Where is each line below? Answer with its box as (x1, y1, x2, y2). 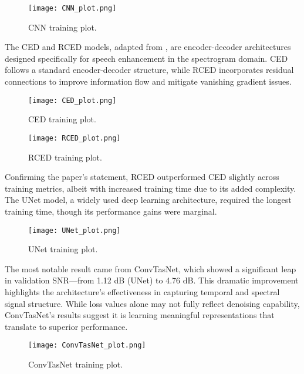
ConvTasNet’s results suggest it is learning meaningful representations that (5, 309, 275, 321)
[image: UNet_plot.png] (28, 226, 121, 235)
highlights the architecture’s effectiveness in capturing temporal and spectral (5, 285, 280, 298)
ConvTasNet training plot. (28, 358, 123, 370)
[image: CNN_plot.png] (28, 4, 117, 12)
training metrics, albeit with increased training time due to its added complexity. (5, 182, 296, 194)
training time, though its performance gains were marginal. (5, 205, 217, 217)
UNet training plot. (28, 243, 98, 255)
